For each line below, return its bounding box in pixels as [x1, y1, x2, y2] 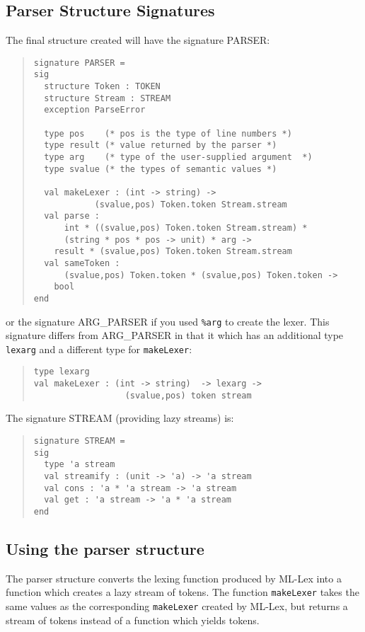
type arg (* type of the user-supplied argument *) [44, 152, 313, 163]
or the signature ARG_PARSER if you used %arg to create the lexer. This [6, 314, 330, 328]
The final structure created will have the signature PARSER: [6, 33, 270, 47]
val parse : [44, 211, 100, 222]
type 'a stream [44, 459, 115, 470]
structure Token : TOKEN [44, 81, 161, 92]
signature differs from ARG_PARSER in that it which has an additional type [6, 328, 344, 343]
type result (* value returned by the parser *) [44, 140, 277, 151]
